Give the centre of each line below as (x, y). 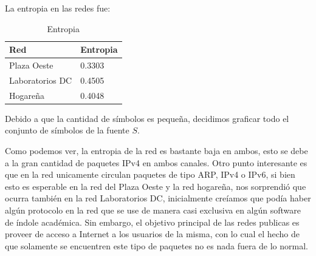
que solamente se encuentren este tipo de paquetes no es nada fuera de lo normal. (156, 245)
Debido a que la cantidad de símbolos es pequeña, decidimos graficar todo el (147, 118)
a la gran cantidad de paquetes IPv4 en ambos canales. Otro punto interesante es (156, 162)
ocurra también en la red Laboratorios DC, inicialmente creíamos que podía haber (158, 198)
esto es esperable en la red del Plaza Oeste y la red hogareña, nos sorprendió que (156, 186)
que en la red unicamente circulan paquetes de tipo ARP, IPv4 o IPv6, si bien (150, 174)
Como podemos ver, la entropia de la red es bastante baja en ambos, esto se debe (156, 150)
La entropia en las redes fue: (58, 8)
